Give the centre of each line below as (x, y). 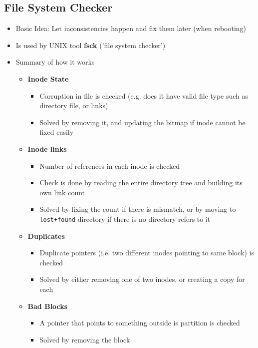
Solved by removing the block (85, 339)
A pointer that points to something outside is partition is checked (140, 323)
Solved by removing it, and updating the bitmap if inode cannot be (142, 122)
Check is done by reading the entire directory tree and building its (141, 183)
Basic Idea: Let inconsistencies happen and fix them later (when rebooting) (131, 28)
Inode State (48, 78)
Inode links (47, 148)
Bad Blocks (48, 306)
